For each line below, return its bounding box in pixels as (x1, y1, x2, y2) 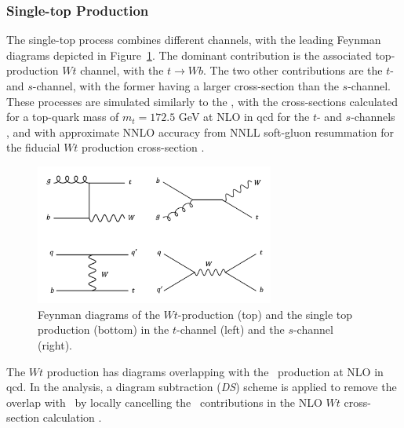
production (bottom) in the (38, 321, 169, 338)
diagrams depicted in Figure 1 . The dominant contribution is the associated (6, 46, 372, 63)
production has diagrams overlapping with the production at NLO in (46, 363, 384, 379)
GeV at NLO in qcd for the (178, 108, 310, 125)
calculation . (42, 409, 102, 426)
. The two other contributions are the (203, 62, 383, 79)
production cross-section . (82, 139, 205, 155)
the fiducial (6, 139, 60, 155)
